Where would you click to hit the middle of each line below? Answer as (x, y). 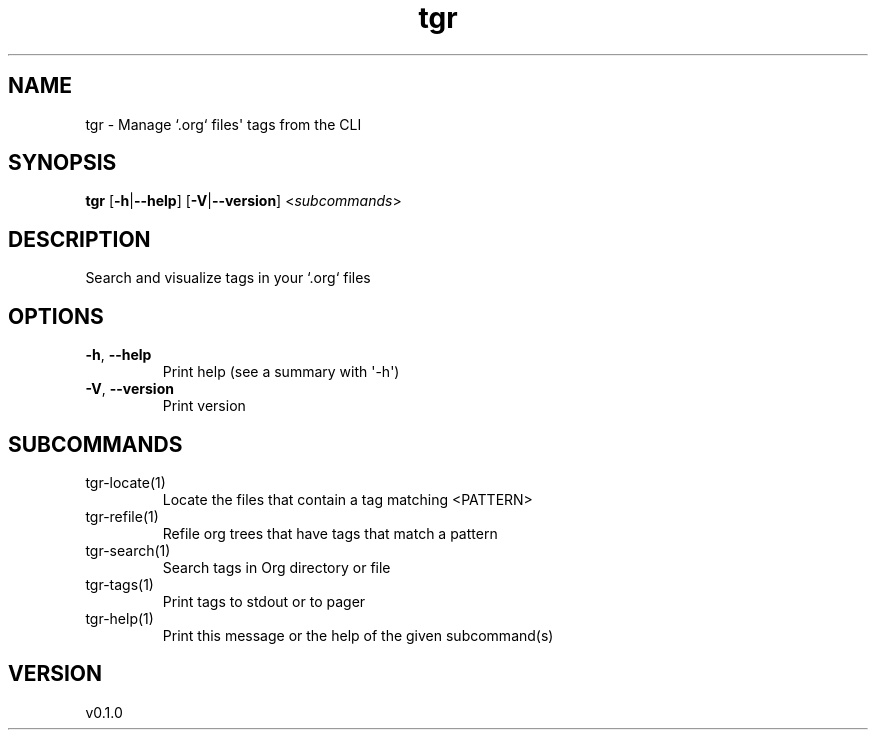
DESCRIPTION (79, 239)
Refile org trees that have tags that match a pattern (330, 533)
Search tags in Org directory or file (276, 567)
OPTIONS (56, 316)
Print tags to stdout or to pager (264, 601)
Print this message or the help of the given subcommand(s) (358, 635)
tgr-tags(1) (119, 584)
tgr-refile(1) (122, 516)
